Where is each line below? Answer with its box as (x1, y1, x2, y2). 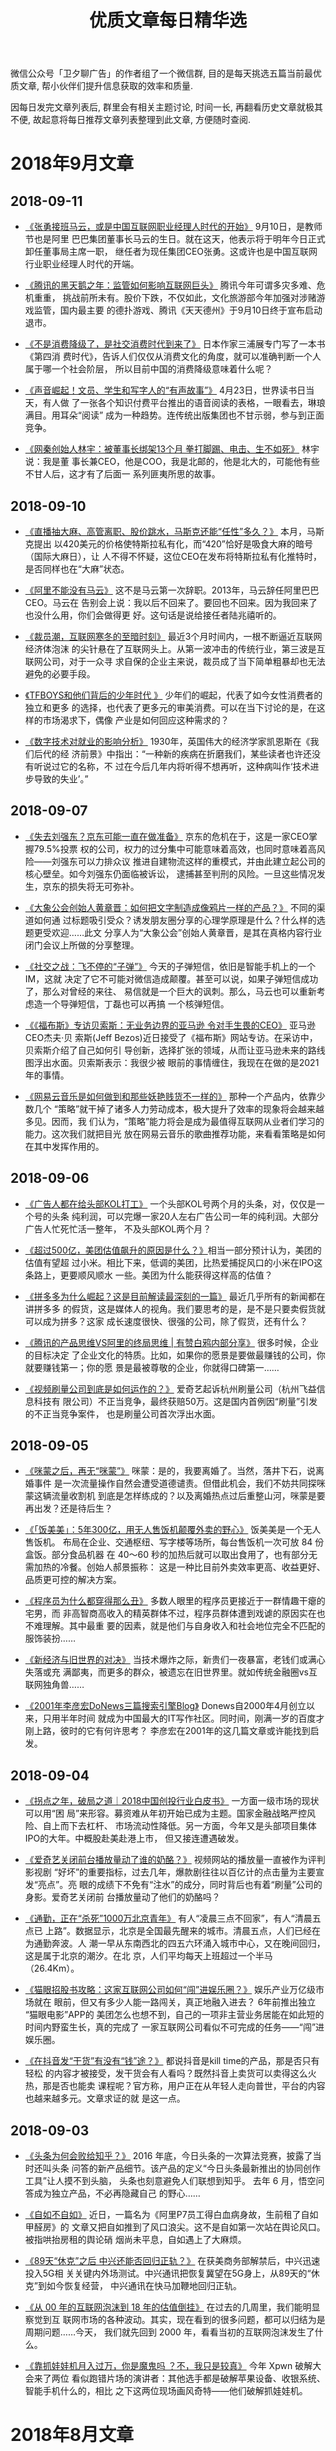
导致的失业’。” (33, 773, 89, 785)
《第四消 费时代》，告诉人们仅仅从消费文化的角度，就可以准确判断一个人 (24, 351, 322, 363)
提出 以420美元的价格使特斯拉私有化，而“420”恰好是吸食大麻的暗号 (33, 538, 314, 550)
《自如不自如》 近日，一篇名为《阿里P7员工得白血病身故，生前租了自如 (24, 2209, 319, 2221)
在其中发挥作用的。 (24, 1140, 105, 1152)
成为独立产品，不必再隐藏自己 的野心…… (33, 2187, 201, 2200)
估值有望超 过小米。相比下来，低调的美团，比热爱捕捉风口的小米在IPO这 (24, 1256, 323, 1268)
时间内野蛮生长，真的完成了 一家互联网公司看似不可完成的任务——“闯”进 (24, 2021, 325, 2033)
